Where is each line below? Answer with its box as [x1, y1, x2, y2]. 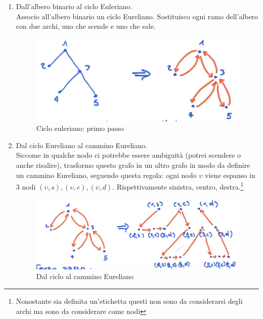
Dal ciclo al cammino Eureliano [36, 271, 134, 282]
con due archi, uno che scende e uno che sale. [16, 21, 156, 31]
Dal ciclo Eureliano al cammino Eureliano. [16, 140, 148, 150]
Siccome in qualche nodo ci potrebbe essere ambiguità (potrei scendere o [16, 150, 241, 160]
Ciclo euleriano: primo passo [36, 123, 124, 133]
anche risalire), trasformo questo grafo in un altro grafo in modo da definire [16, 159, 250, 170]
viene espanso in [205, 169, 255, 180]
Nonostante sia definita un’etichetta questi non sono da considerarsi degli [16, 296, 243, 306]
